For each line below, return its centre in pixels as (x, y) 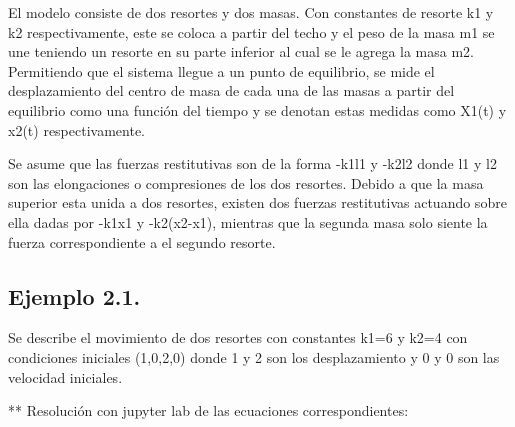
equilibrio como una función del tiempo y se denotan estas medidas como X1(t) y (257, 109)
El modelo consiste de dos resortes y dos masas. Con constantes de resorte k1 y (251, 12)
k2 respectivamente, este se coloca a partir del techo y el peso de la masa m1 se (251, 31)
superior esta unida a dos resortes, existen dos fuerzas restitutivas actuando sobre (257, 202)
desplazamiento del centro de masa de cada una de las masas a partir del (231, 90)
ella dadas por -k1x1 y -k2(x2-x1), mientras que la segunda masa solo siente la (248, 221)
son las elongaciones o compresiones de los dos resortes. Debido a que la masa (246, 182)
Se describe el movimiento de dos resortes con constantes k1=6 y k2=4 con (238, 337)
